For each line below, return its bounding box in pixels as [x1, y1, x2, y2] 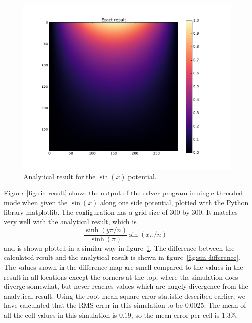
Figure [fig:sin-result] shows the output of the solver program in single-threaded [4, 188, 243, 198]
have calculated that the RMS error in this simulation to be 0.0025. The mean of [4, 300, 246, 310]
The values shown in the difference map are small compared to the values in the [4, 261, 243, 272]
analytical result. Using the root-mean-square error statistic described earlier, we [4, 290, 245, 301]
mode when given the [4, 197, 68, 207]
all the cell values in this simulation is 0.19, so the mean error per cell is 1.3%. [4, 309, 238, 320]
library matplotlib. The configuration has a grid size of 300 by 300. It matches [4, 207, 238, 217]
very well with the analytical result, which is [4, 216, 137, 227]
